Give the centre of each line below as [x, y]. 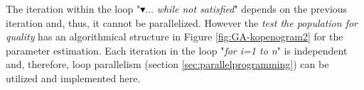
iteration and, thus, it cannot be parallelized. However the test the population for [182, 22]
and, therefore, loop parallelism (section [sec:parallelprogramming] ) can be [167, 64]
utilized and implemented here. [73, 78]
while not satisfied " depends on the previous [252, 9]
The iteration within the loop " [73, 9]
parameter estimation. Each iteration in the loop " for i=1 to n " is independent [177, 50]
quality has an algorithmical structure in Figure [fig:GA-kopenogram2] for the [175, 36]
